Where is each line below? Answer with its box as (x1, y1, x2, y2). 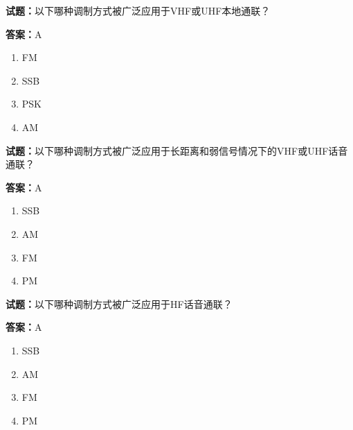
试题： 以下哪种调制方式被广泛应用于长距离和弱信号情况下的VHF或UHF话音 (6, 143, 348, 157)
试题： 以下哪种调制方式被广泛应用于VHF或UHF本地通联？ (6, 3, 271, 17)
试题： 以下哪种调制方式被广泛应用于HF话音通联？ (6, 296, 233, 311)
